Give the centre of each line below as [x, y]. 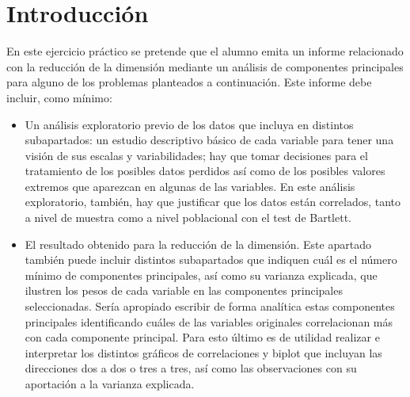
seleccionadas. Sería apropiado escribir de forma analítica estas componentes [210, 306]
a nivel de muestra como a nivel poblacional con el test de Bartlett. [188, 218]
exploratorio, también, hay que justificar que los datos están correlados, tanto [213, 202]
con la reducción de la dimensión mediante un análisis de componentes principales [205, 66]
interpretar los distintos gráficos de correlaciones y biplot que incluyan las [203, 352]
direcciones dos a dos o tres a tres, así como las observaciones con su [191, 368]
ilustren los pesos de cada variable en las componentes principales [184, 290]
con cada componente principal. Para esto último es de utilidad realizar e [202, 337]
